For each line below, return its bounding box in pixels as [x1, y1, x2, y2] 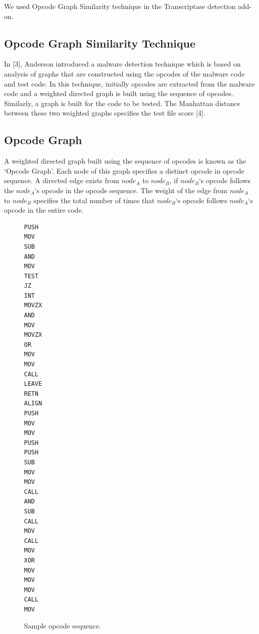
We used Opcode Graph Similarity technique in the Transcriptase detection [4, 1, 236, 11]
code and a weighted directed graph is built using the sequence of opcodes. [4, 88, 233, 99]
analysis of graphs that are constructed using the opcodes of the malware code [4, 68, 245, 79]
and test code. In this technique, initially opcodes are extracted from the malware [4, 78, 255, 89]
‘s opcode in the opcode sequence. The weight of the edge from [35, 185, 228, 195]
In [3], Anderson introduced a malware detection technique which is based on [4, 59, 241, 69]
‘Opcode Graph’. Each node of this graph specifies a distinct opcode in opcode [4, 165, 244, 176]
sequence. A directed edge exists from [4, 175, 119, 186]
